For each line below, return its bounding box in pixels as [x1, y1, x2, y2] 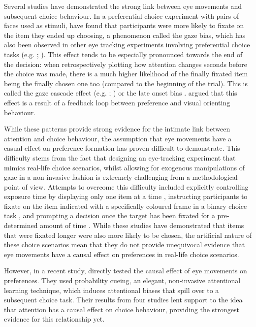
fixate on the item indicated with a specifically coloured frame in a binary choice [4, 200, 247, 211]
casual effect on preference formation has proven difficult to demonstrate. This [4, 143, 240, 153]
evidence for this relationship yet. [4, 314, 105, 324]
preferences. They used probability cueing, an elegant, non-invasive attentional [4, 275, 241, 286]
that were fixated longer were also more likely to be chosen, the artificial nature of [4, 229, 252, 240]
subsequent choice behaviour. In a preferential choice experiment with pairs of [4, 10, 239, 21]
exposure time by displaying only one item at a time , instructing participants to [4, 191, 248, 201]
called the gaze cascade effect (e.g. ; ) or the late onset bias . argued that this [4, 88, 237, 98]
